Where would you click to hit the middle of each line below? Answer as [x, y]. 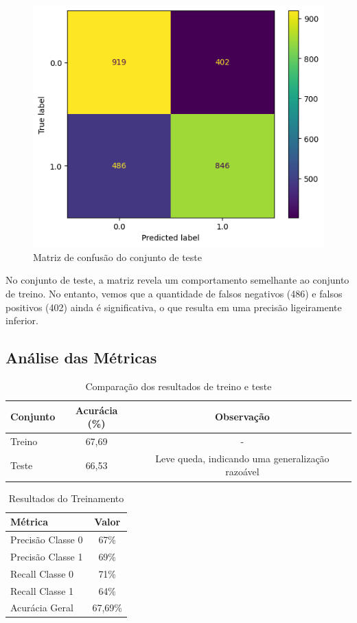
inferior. [22, 320]
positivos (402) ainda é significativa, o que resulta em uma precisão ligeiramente [174, 307]
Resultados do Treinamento [66, 498]
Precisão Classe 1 [47, 556]
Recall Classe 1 [42, 590]
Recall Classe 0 [42, 573]
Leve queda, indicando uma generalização [242, 458]
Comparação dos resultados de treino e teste [178, 386]
